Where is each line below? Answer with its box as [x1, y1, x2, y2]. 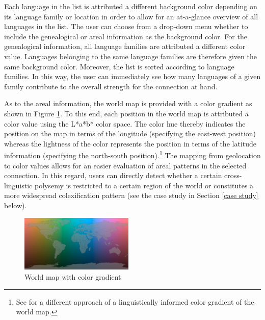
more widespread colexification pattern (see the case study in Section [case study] [4, 190, 258, 201]
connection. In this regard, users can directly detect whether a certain [4, 170, 222, 181]
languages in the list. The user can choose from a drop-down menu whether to [4, 21, 248, 32]
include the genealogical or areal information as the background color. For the [4, 31, 247, 41]
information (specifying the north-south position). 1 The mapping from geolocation [4, 149, 261, 160]
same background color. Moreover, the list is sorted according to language [4, 61, 234, 71]
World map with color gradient [24, 271, 121, 282]
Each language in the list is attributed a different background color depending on [4, 1, 257, 11]
